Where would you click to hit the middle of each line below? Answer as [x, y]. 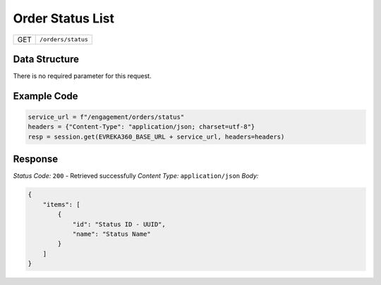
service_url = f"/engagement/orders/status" [106, 117]
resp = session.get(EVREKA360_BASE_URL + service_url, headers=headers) [156, 137]
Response [36, 159]
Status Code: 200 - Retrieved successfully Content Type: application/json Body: [136, 176]
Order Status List [64, 18]
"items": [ [61, 204]
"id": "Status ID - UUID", [119, 224]
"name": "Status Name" [111, 234]
